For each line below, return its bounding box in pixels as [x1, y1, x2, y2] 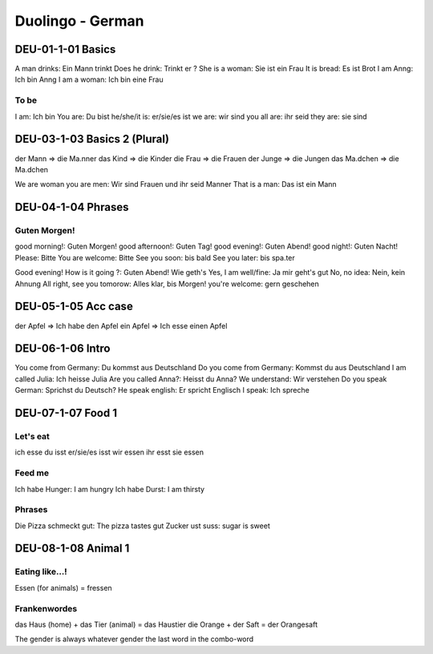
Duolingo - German [14, 12, 144, 30]
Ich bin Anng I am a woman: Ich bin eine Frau [14, 75, 164, 84]
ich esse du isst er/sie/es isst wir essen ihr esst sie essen [14, 447, 204, 457]
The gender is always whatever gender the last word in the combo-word [14, 634, 254, 644]
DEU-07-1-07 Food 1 [14, 406, 118, 420]
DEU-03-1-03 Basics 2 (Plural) [14, 132, 170, 146]
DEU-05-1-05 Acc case [14, 300, 134, 313]
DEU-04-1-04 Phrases [14, 200, 129, 214]
